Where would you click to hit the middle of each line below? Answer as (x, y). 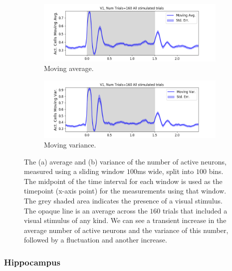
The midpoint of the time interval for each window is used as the (123, 181)
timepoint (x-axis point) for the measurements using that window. (125, 191)
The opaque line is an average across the (86, 210)
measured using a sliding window (74, 171)
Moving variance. (70, 145)
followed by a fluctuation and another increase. (96, 240)
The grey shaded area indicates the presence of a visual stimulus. (123, 201)
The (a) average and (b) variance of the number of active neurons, (125, 161)
